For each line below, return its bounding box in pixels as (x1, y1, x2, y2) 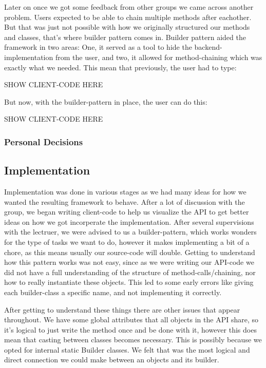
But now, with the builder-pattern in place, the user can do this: (4, 96, 207, 107)
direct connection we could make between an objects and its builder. (4, 354, 219, 365)
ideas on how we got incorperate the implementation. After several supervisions (4, 216, 254, 227)
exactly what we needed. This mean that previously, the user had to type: (4, 62, 237, 72)
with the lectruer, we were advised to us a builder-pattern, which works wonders (4, 226, 257, 237)
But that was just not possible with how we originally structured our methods (4, 22, 250, 32)
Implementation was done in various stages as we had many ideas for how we (4, 186, 246, 197)
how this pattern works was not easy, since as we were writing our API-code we (4, 257, 254, 267)
